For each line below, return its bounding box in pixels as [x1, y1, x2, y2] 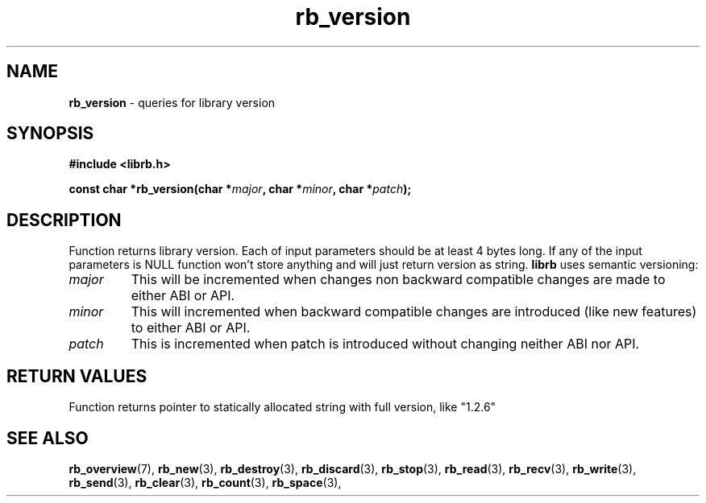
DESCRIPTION [6, 209, 122, 230]
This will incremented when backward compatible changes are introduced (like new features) [131, 303, 697, 320]
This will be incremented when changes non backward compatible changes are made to [131, 271, 666, 288]
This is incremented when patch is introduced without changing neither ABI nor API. [131, 336, 640, 353]
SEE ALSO [6, 427, 89, 448]
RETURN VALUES [6, 365, 147, 386]
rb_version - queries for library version [69, 95, 276, 109]
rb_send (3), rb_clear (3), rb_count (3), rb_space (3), [69, 475, 342, 489]
